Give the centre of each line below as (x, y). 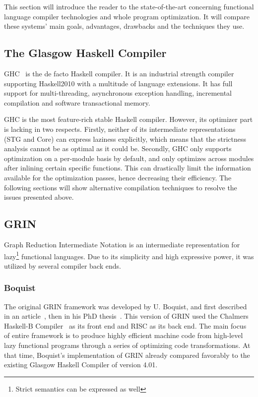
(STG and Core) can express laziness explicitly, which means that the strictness (125, 139)
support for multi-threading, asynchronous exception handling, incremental (118, 93)
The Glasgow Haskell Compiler (85, 53)
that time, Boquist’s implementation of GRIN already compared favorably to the (127, 355)
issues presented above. (39, 197)
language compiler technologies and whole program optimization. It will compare (127, 16)
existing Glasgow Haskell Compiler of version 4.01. (81, 365)
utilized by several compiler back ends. (63, 265)
